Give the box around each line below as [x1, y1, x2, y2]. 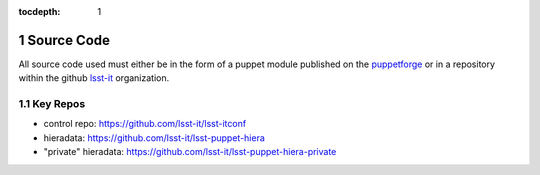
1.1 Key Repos [18, 97, 86, 111]
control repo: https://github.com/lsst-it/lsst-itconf [43, 118, 247, 130]
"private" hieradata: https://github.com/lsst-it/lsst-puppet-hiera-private [43, 146, 337, 158]
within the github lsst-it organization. [18, 72, 170, 84]
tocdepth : [18, 6, 61, 17]
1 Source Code [18, 31, 110, 49]
